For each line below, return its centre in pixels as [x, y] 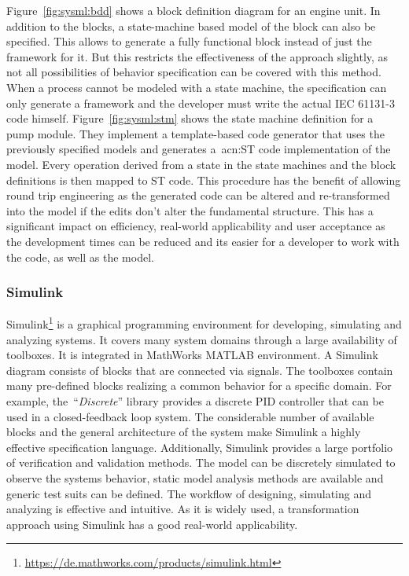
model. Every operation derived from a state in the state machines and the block [201, 164]
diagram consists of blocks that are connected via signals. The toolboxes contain [200, 370]
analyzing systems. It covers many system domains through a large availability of [202, 339]
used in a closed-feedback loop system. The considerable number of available [190, 416]
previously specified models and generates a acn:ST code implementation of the [199, 149]
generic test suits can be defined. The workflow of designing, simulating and [189, 493]
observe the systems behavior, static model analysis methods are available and [195, 477]
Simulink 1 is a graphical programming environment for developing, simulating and [204, 323]
